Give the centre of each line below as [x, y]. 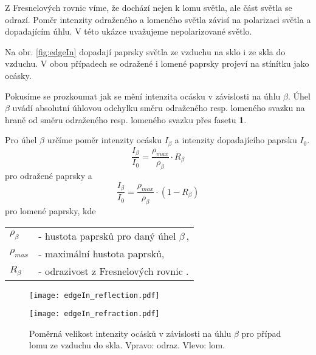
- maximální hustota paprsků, [101, 253]
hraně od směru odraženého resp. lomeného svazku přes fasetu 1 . [126, 119]
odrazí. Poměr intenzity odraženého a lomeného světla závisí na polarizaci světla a [158, 19]
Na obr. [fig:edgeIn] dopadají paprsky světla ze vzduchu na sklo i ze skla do [145, 51]
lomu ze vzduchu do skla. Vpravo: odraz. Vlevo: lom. [127, 345]
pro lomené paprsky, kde [50, 210]
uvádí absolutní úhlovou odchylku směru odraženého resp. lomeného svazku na [159, 108]
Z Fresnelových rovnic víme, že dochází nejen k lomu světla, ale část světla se [149, 7]
